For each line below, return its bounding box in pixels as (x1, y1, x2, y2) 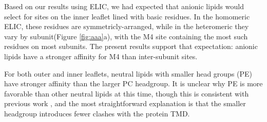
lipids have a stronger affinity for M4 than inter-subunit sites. (4, 51, 198, 61)
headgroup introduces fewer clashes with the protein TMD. (4, 108, 190, 118)
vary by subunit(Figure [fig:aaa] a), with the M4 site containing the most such (4, 31, 248, 41)
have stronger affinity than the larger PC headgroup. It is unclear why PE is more (4, 78, 263, 89)
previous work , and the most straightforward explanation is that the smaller (4, 98, 246, 109)
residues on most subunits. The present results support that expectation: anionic (4, 41, 258, 52)
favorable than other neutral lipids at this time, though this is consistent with (4, 88, 249, 99)
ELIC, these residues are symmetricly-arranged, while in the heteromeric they (4, 21, 249, 32)
